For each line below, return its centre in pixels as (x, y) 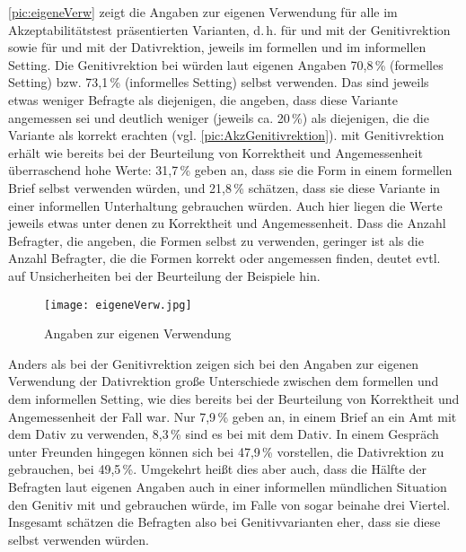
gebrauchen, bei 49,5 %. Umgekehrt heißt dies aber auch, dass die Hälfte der (217, 469)
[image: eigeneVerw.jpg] (118, 305)
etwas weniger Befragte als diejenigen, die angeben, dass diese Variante (203, 99)
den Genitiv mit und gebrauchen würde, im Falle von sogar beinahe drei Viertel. (229, 504)
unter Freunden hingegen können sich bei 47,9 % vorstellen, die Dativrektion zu (226, 451)
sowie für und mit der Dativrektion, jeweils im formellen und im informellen (217, 47)
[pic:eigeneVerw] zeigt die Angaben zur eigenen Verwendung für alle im (203, 12)
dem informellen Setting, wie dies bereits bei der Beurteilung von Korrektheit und (234, 398)
